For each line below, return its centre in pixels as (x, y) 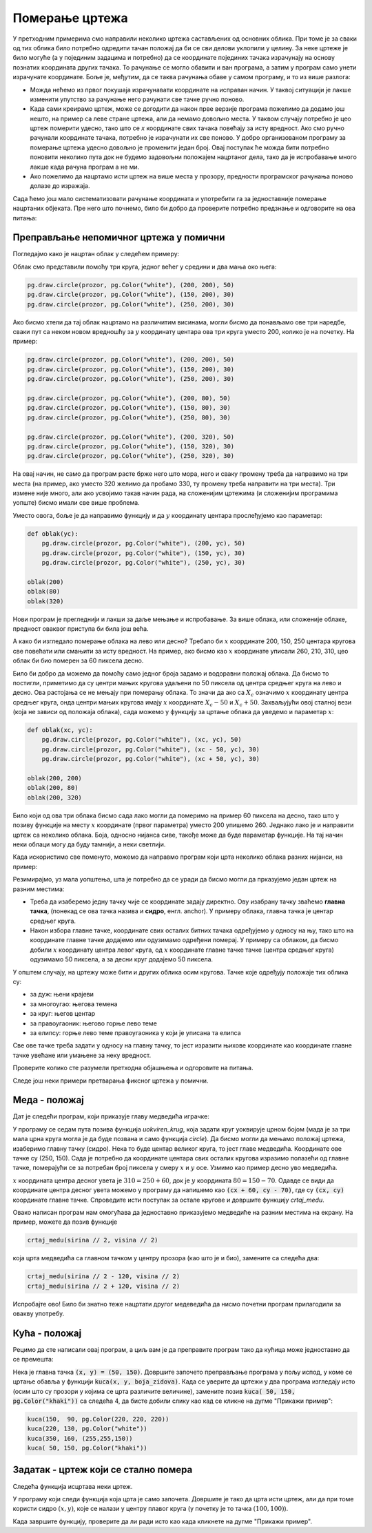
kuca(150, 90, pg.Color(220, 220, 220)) (98, 1419)
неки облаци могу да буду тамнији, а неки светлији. (89, 844)
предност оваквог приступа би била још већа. (81, 628)
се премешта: (33, 1359)
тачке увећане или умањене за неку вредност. (82, 1055)
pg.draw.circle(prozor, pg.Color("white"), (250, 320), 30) (131, 456)
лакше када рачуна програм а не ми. (85, 167)
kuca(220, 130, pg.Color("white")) (87, 1429)
